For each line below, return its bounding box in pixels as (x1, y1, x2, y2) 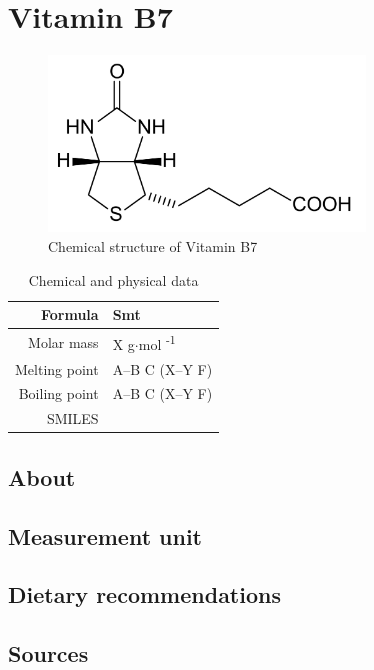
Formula (40, 304, 99, 325)
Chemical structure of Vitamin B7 (48, 236, 258, 257)
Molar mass (28, 331, 99, 352)
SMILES (46, 408, 99, 429)
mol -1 (138, 331, 176, 354)
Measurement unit (8, 520, 202, 551)
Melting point (15, 358, 99, 379)
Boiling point (18, 383, 99, 404)
